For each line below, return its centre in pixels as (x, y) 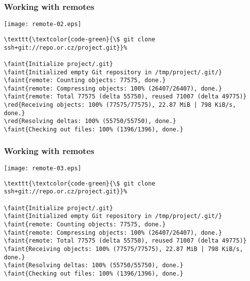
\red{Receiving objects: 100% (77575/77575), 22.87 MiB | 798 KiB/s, (120, 105)
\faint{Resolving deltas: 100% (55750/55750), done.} (94, 265)
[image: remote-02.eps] (43, 24)
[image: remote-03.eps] (43, 168)
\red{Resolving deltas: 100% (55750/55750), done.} (90, 121)
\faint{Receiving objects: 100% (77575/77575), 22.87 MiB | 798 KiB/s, (124, 249)
